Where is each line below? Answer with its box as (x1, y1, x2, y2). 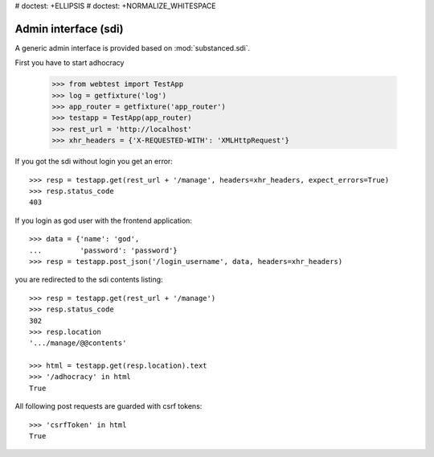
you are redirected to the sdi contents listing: (14, 274, 164, 285)
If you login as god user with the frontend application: (14, 216, 193, 225)
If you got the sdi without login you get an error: (14, 157, 173, 167)
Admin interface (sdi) (14, 22, 124, 35)
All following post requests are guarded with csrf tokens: (14, 401, 203, 411)
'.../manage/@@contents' (29, 339, 127, 348)
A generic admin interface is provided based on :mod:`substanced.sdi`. (14, 43, 251, 52)
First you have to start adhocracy (14, 58, 125, 68)
